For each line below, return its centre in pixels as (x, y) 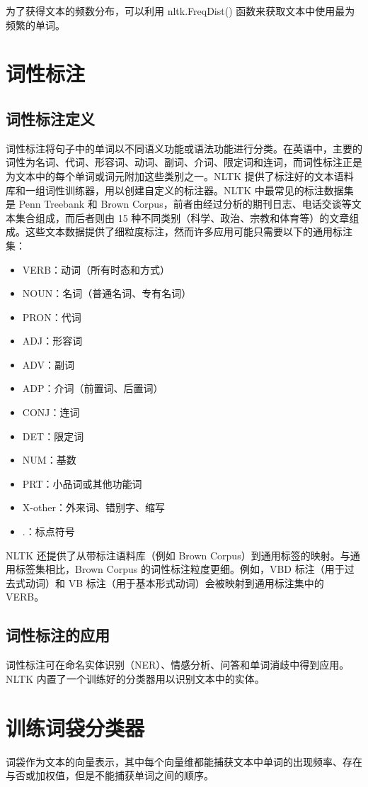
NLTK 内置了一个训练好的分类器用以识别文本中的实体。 (135, 678)
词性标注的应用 (58, 635)
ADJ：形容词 (52, 341)
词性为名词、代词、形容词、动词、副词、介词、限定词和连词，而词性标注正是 (184, 162)
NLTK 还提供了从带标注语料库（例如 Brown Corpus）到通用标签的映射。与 (178, 555)
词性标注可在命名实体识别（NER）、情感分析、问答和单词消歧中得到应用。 (178, 665)
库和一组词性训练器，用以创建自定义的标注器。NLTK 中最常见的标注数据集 (180, 190)
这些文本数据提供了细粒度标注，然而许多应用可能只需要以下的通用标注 (189, 231)
